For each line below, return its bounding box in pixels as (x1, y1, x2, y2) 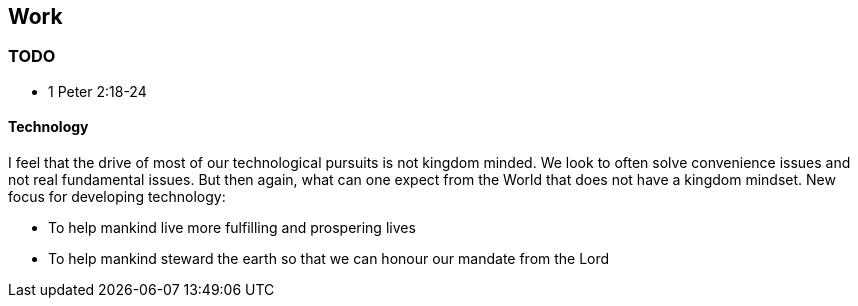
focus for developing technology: (8, 188, 226, 206)
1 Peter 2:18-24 (48, 82, 147, 100)
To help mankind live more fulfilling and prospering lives (48, 219, 416, 237)
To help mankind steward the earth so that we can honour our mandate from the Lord (48, 250, 610, 268)
